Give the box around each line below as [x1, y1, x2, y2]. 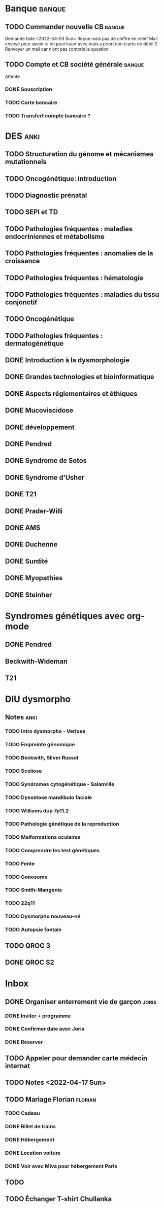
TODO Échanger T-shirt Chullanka [5, 1195, 112, 1203]
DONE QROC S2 [5, 958, 54, 966]
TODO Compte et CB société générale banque [5, 60, 144, 69]
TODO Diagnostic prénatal [5, 191, 87, 200]
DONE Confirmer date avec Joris [5, 1026, 85, 1033]
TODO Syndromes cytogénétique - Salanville [5, 781, 115, 788]
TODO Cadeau [5, 1110, 40, 1117]
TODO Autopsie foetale [5, 926, 62, 933]
